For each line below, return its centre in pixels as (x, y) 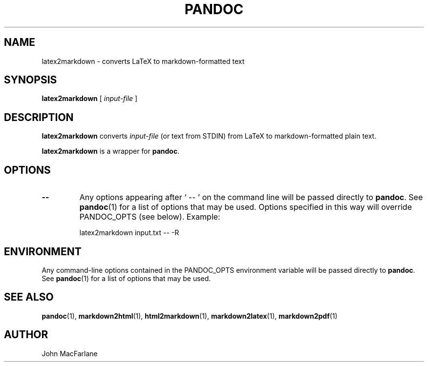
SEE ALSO (29, 297)
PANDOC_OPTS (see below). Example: (150, 217)
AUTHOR (26, 335)
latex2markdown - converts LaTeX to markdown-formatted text (143, 61)
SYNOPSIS (31, 80)
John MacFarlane (70, 353)
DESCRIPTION (39, 117)
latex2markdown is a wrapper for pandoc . (111, 151)
